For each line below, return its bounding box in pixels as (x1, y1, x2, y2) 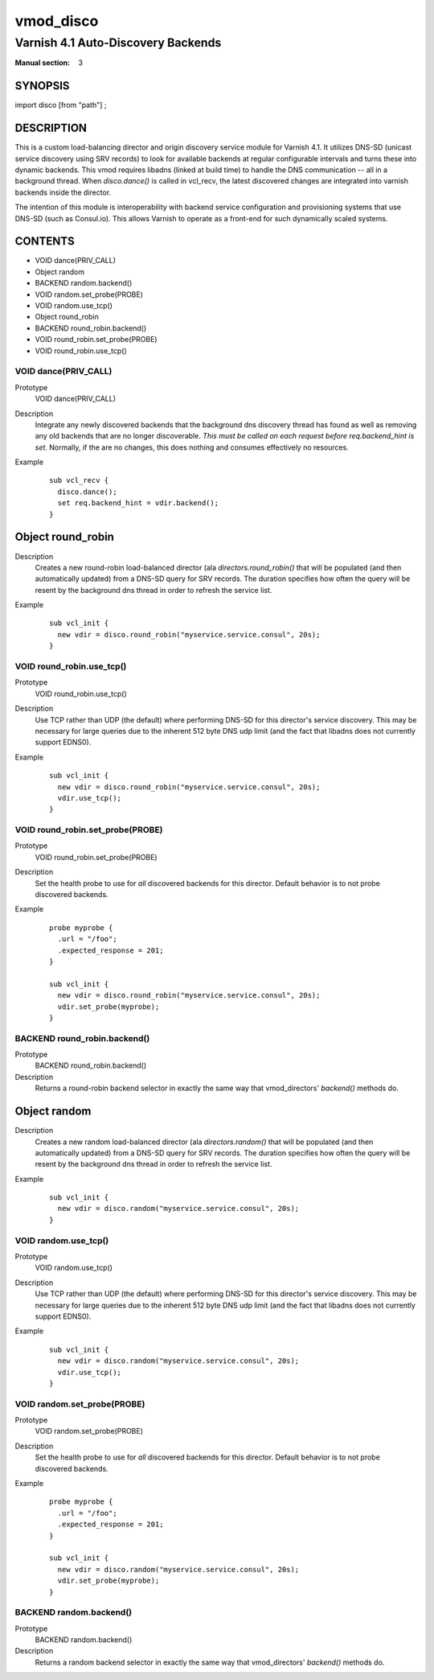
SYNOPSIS (14, 79, 70, 93)
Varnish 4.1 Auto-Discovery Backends (14, 35, 222, 50)
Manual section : (14, 58, 71, 68)
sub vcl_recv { (49, 476, 109, 485)
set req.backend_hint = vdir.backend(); (57, 499, 219, 508)
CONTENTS (14, 234, 76, 249)
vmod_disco (14, 12, 99, 30)
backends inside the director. (14, 187, 112, 197)
